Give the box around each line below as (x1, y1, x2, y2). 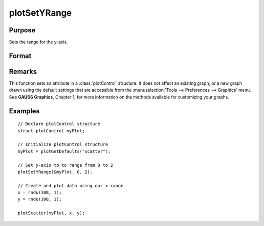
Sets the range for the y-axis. (9, 39, 68, 45)
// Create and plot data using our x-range (18, 183, 124, 188)
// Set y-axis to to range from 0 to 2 (18, 162, 113, 168)
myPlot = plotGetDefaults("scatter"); (18, 149, 111, 154)
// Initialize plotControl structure (18, 142, 109, 147)
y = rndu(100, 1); (18, 197, 62, 202)
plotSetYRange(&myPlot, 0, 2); (18, 169, 93, 175)
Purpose (9, 26, 36, 34)
